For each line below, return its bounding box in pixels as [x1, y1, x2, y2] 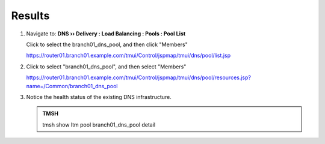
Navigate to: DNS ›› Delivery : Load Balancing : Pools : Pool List [26, 30, 186, 37]
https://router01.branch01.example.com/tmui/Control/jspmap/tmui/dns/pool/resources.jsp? [26, 74, 251, 81]
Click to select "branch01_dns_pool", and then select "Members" [26, 63, 187, 70]
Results [11, 9, 50, 22]
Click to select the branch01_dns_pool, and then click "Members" [26, 41, 188, 48]
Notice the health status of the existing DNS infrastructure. [26, 93, 172, 100]
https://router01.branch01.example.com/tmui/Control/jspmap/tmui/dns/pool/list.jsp [26, 52, 231, 59]
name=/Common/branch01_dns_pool [26, 82, 118, 89]
